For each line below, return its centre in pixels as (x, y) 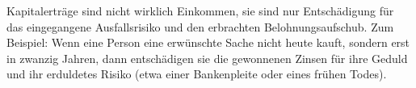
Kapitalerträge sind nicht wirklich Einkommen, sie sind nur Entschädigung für (200, 10)
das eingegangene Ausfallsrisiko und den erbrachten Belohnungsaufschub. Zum (200, 26)
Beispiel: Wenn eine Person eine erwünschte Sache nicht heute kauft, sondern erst (208, 42)
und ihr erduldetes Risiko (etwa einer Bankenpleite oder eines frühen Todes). (197, 74)
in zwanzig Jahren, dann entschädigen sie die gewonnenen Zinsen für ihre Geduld (207, 58)
